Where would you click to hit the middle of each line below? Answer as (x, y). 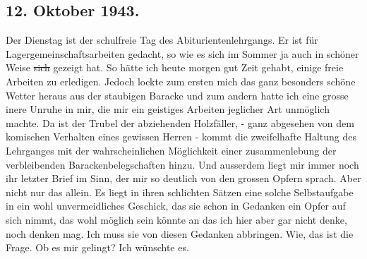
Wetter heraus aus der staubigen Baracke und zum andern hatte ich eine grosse (177, 95)
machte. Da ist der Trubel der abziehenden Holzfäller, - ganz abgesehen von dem (180, 122)
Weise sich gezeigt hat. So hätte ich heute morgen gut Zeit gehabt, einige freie (175, 67)
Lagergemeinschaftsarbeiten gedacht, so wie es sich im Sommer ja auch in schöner (182, 53)
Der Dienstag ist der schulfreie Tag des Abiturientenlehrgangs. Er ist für (162, 40)
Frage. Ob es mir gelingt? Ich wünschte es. (97, 247)
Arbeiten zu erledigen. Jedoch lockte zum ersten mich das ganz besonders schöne (181, 81)
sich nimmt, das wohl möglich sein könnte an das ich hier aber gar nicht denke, (176, 219)
